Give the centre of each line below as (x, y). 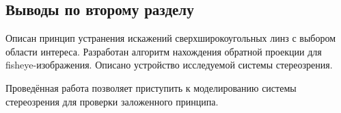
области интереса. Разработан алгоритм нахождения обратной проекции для (164, 51)
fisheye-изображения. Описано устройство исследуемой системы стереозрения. (169, 65)
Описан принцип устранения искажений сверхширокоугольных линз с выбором (171, 38)
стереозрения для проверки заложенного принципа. (112, 101)
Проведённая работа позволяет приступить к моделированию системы (151, 87)
